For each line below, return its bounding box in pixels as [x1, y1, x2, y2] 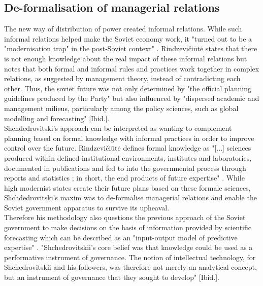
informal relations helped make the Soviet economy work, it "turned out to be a [4, 33, 252, 44]
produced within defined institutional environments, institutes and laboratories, [4, 152, 252, 163]
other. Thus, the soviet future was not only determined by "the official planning [4, 83, 252, 93]
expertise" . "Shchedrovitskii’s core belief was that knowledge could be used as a [4, 242, 253, 253]
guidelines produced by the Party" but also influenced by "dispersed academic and [4, 93, 259, 103]
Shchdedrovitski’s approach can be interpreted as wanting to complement [4, 123, 232, 133]
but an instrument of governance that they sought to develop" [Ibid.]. [4, 272, 219, 282]
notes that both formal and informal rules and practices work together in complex [4, 63, 259, 74]
